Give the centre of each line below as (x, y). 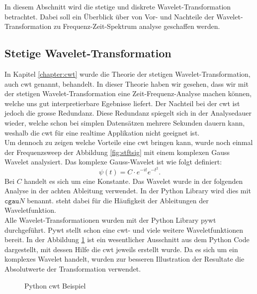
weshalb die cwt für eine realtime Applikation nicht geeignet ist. (102, 132)
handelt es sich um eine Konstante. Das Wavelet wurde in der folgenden (133, 181)
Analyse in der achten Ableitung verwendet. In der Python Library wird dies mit (128, 191)
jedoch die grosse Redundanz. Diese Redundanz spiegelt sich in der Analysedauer (128, 113)
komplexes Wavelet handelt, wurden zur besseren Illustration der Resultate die (125, 259)
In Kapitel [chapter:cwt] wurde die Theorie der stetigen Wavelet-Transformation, (128, 73)
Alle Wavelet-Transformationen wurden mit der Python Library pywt (110, 220)
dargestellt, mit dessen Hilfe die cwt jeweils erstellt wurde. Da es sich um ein (121, 249)
